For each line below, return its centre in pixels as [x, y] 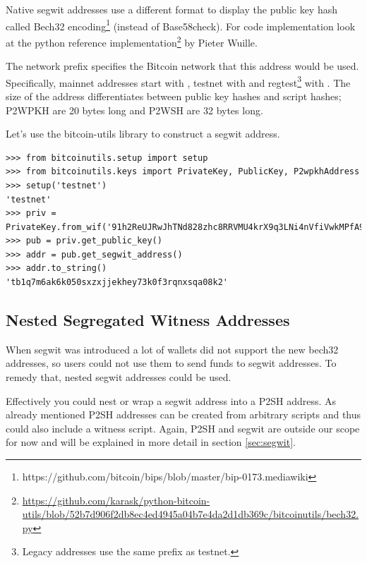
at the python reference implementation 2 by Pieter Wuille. [132, 41]
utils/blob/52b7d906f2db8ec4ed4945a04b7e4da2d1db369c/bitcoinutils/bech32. [191, 514]
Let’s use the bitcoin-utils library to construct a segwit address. [143, 134]
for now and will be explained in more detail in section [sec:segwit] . [151, 442]
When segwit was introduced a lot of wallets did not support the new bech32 [172, 349]
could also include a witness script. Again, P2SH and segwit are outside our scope [183, 428]
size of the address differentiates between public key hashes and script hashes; [174, 96]
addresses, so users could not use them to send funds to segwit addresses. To [171, 363]
